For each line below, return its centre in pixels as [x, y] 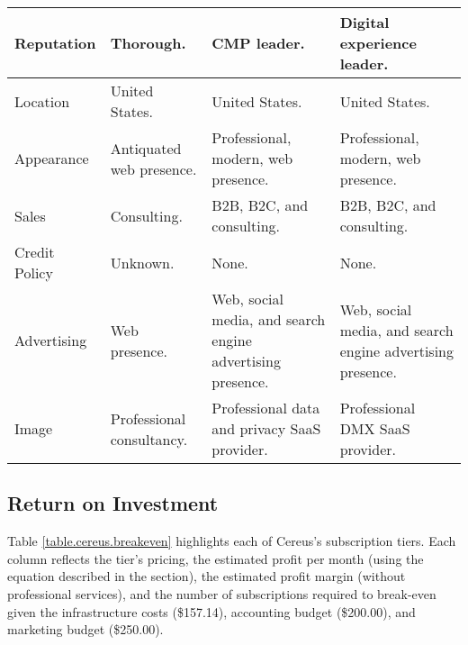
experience [378, 43]
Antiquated [146, 148]
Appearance [52, 158]
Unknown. [142, 262]
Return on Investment [113, 503]
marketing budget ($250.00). [85, 629]
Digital [364, 22]
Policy [34, 273]
